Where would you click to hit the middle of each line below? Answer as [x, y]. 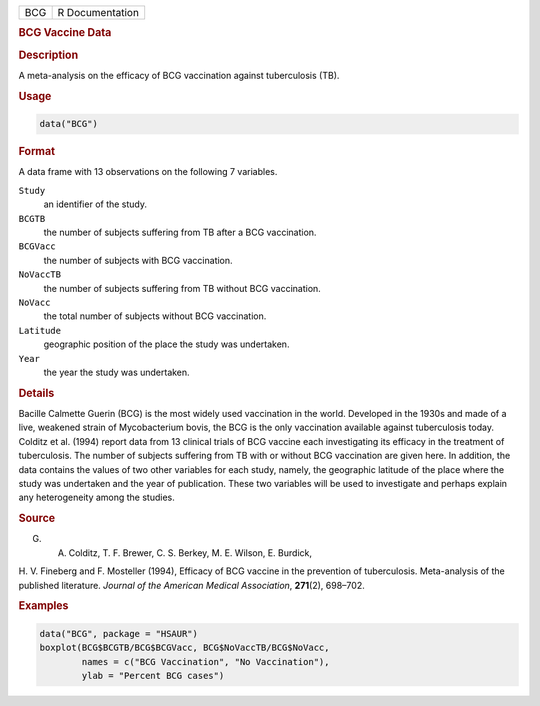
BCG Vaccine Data [65, 33]
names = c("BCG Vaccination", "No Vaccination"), [205, 661]
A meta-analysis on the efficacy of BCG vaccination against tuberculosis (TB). [179, 75]
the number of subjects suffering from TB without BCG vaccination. [182, 288]
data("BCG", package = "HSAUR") [119, 633]
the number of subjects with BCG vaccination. [138, 260]
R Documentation [98, 12]
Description [48, 55]
